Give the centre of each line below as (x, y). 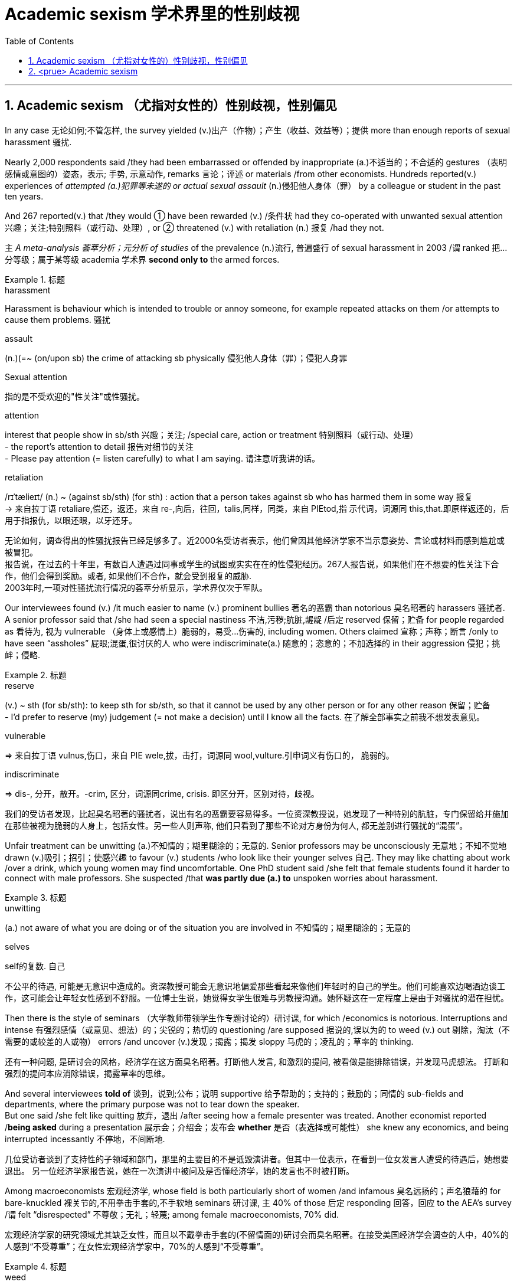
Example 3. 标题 (36, 897)
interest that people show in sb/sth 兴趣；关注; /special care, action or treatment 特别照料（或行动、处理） (212, 434)
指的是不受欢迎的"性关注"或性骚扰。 (75, 396)
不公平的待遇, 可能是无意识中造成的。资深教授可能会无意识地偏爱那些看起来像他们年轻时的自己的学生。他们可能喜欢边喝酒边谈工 (255, 986)
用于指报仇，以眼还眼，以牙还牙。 (71, 520)
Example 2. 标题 (36, 675)
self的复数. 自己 (35, 966)
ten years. (24, 196)
